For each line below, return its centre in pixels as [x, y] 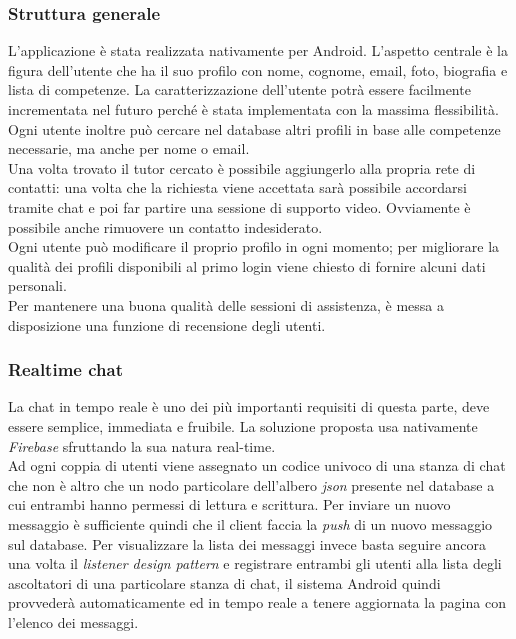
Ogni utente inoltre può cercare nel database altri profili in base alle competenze [254, 128]
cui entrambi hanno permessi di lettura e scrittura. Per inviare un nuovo [229, 504]
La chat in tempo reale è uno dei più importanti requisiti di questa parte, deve [249, 406]
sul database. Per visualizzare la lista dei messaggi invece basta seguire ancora [247, 543]
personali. [37, 285]
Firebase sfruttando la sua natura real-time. [142, 445]
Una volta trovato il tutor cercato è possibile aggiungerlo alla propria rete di [242, 167]
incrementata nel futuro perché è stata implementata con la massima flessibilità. [253, 109]
